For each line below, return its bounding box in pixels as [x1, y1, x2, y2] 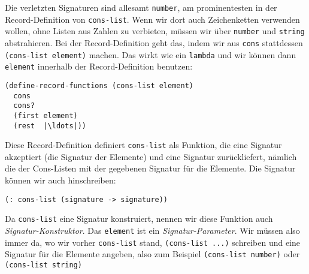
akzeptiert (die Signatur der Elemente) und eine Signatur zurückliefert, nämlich [5, 150, 297, 162]
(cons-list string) [5, 260, 82, 269]
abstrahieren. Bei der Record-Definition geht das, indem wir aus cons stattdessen [5, 36, 303, 49]
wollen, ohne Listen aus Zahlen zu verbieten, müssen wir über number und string [5, 25, 305, 37]
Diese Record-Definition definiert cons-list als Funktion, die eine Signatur [5, 138, 282, 151]
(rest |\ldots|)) [13, 121, 87, 130]
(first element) [13, 111, 78, 120]
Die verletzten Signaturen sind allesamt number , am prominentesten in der [5, 1, 277, 13]
